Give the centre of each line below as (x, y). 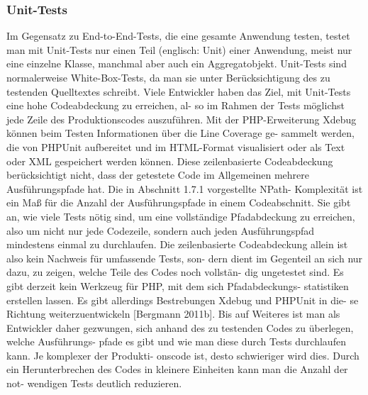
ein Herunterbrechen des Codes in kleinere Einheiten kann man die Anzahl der (177, 369)
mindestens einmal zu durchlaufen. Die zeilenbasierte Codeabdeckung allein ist (177, 244)
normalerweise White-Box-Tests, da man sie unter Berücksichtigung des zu (168, 77)
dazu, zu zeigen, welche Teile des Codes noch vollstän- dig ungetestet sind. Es (175, 272)
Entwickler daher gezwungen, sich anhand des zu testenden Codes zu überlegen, (180, 327)
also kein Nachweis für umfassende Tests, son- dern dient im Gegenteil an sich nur (185, 258)
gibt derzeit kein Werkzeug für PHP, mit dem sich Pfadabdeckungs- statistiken (178, 285)
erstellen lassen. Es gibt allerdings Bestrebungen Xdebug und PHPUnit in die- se (183, 300)
